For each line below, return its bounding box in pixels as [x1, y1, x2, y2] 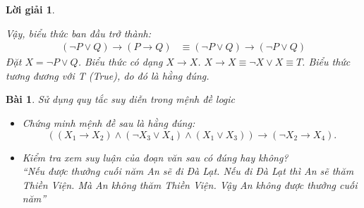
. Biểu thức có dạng [78, 54, 163, 69]
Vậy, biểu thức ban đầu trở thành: [6, 25, 151, 40]
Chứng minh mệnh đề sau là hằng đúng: [22, 116, 195, 130]
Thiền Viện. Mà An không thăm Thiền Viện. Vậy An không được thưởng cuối [22, 177, 358, 192]
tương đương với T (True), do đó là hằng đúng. [6, 68, 210, 82]
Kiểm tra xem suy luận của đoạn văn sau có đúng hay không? [22, 149, 289, 164]
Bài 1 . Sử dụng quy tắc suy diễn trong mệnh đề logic [6, 92, 236, 106]
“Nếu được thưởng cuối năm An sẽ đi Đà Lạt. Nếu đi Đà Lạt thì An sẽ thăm [22, 164, 354, 178]
